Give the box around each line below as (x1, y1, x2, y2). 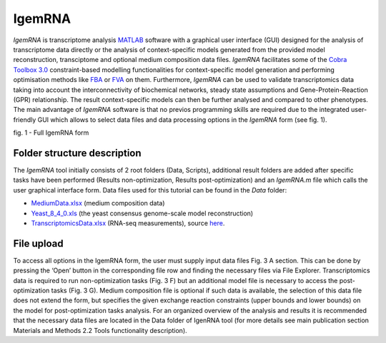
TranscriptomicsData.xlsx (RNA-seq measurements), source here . (31, 218, 225, 227)
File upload (13, 237, 64, 250)
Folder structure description (13, 147, 142, 159)
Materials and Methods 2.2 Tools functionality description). (13, 326, 187, 334)
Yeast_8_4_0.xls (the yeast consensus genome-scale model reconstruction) (31, 209, 254, 217)
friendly (13, 115, 36, 124)
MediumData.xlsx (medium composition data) (31, 199, 165, 208)
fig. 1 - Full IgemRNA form (13, 128, 89, 137)
